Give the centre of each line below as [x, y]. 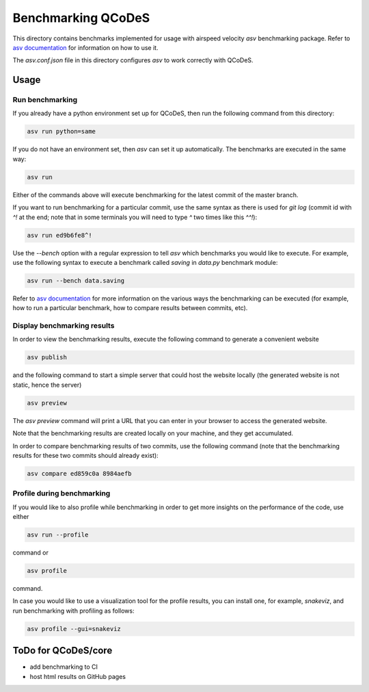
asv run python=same [61, 131]
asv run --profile [58, 535]
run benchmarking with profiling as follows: [73, 611]
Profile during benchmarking [61, 494]
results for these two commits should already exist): [85, 455]
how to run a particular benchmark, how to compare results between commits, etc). [130, 308]
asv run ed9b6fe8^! [59, 235]
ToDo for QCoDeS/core [63, 651]
